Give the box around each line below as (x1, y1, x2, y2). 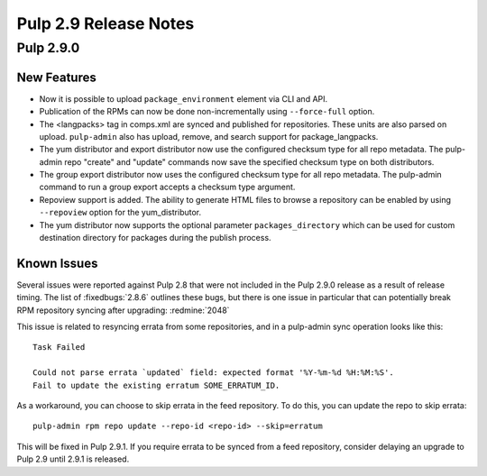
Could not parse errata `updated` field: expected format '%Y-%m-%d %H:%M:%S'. (32, 368, 394, 378)
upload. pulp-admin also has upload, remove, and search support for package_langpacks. (39, 131, 379, 142)
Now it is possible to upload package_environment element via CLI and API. (39, 93, 328, 104)
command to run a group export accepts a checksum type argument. (39, 181, 296, 193)
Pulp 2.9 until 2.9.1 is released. (16, 453, 130, 464)
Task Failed (32, 343, 86, 352)
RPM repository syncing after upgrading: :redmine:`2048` (16, 305, 230, 316)
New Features (16, 69, 96, 85)
